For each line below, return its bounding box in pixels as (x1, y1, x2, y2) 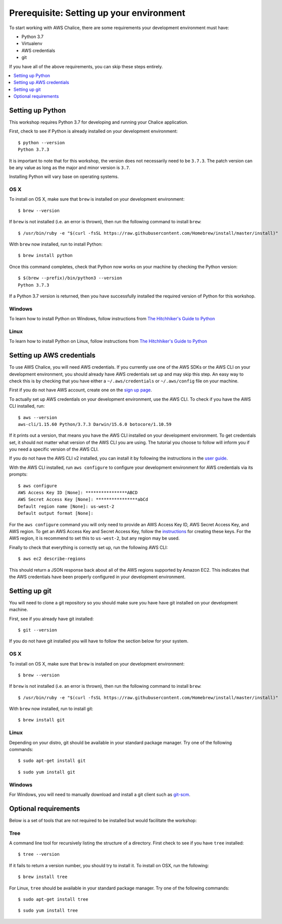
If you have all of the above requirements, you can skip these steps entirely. (9, 63, 163, 69)
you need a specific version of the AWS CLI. (9, 446, 99, 452)
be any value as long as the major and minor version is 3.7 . (9, 165, 130, 170)
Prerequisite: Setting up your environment (9, 7, 186, 18)
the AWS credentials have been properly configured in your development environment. (9, 574, 186, 580)
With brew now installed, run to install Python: (9, 241, 103, 247)
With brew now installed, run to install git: (9, 706, 93, 712)
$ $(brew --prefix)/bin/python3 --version (18, 275, 122, 281)
